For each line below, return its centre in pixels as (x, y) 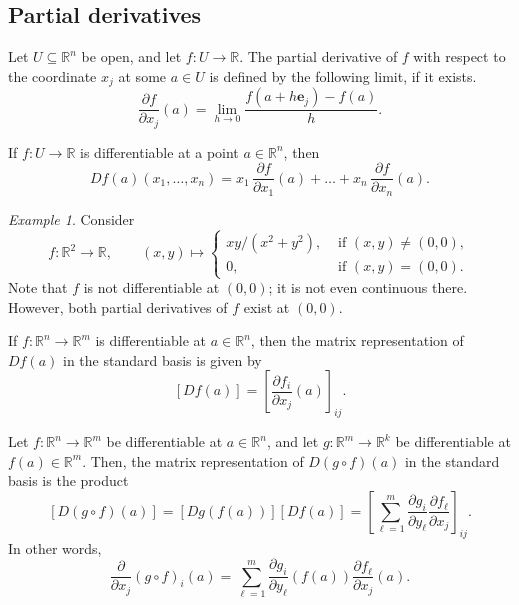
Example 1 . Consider (71, 218)
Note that (38, 287)
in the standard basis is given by (162, 359)
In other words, (55, 547)
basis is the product (68, 480)
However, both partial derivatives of (118, 306)
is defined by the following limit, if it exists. (343, 75)
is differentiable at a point (159, 151)
